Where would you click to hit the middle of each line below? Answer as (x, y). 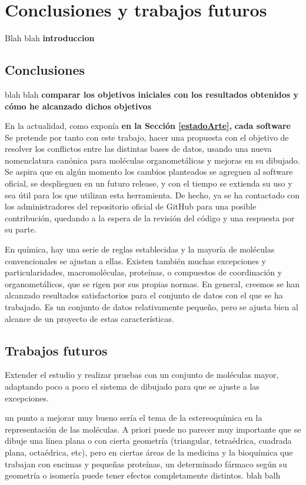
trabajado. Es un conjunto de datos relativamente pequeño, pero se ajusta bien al (152, 307)
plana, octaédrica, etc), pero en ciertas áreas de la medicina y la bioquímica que (149, 452)
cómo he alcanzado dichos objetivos (78, 106)
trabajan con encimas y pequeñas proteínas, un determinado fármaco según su (146, 464)
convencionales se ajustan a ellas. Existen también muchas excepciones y (136, 260)
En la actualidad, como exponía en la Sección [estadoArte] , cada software (148, 126)
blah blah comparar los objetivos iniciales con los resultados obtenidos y (152, 94)
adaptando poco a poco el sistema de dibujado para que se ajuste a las (132, 386)
